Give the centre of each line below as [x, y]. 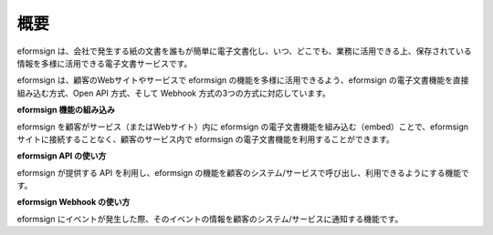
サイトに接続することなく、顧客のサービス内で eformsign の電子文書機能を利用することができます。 [205, 139]
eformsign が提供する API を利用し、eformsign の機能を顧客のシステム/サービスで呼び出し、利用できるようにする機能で [243, 172]
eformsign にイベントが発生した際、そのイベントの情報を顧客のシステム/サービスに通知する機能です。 [210, 219]
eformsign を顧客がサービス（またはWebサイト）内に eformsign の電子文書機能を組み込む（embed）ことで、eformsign [243, 127]
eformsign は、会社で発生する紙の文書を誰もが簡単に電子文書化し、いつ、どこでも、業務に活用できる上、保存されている [244, 51]
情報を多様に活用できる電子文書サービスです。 [105, 63]
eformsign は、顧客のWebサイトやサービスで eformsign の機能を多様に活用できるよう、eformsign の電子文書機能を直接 [243, 80]
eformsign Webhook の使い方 [73, 202]
